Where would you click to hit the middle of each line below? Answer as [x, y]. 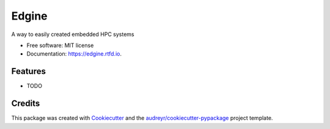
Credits [26, 104]
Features [28, 71]
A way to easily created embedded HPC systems [73, 34]
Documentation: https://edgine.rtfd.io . [74, 54]
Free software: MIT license [60, 45]
